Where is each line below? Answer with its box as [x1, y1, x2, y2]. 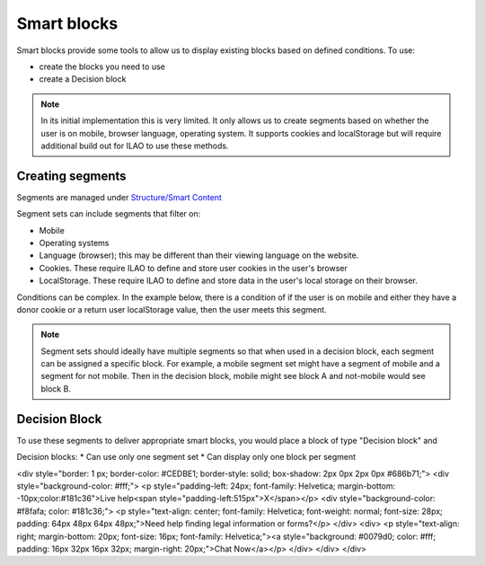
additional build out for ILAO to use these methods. [40, 140, 229, 151]
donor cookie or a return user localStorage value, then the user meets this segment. [16, 304, 327, 314]
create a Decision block [39, 74, 127, 84]
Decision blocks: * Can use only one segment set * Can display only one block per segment [16, 452, 357, 463]
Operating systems [39, 237, 110, 248]
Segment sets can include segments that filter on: [16, 208, 201, 219]
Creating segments [16, 168, 127, 183]
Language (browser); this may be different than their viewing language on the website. [39, 250, 359, 260]
